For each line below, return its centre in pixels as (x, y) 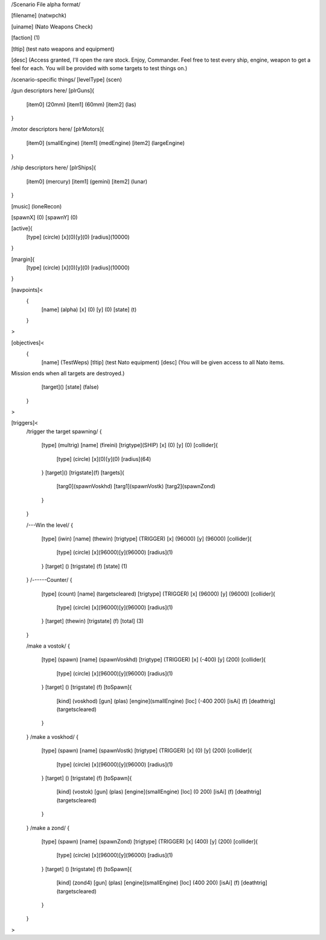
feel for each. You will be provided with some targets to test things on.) (99, 68)
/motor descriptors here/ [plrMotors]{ (58, 129)
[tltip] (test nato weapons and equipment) (63, 49)
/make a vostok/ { (48, 646)
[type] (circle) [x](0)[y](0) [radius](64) (104, 459)
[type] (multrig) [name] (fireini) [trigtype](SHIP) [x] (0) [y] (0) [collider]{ (130, 445)
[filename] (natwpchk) (39, 16)
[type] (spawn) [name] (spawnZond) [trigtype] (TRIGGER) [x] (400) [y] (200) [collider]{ (150, 841)
